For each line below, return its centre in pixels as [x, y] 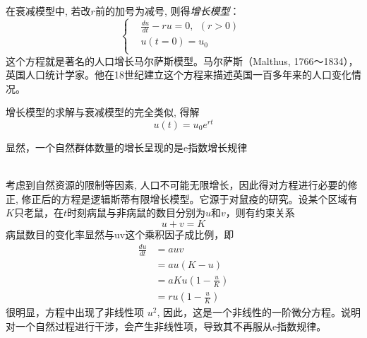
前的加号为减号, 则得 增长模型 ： [167, 11]
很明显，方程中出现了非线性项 [75, 312]
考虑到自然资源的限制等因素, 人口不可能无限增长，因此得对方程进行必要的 [177, 185]
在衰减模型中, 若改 [48, 11]
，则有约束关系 [260, 212]
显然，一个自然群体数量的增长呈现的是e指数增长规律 [127, 147]
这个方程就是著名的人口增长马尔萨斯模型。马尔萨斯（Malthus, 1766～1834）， [182, 60]
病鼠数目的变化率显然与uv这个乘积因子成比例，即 [120, 234]
